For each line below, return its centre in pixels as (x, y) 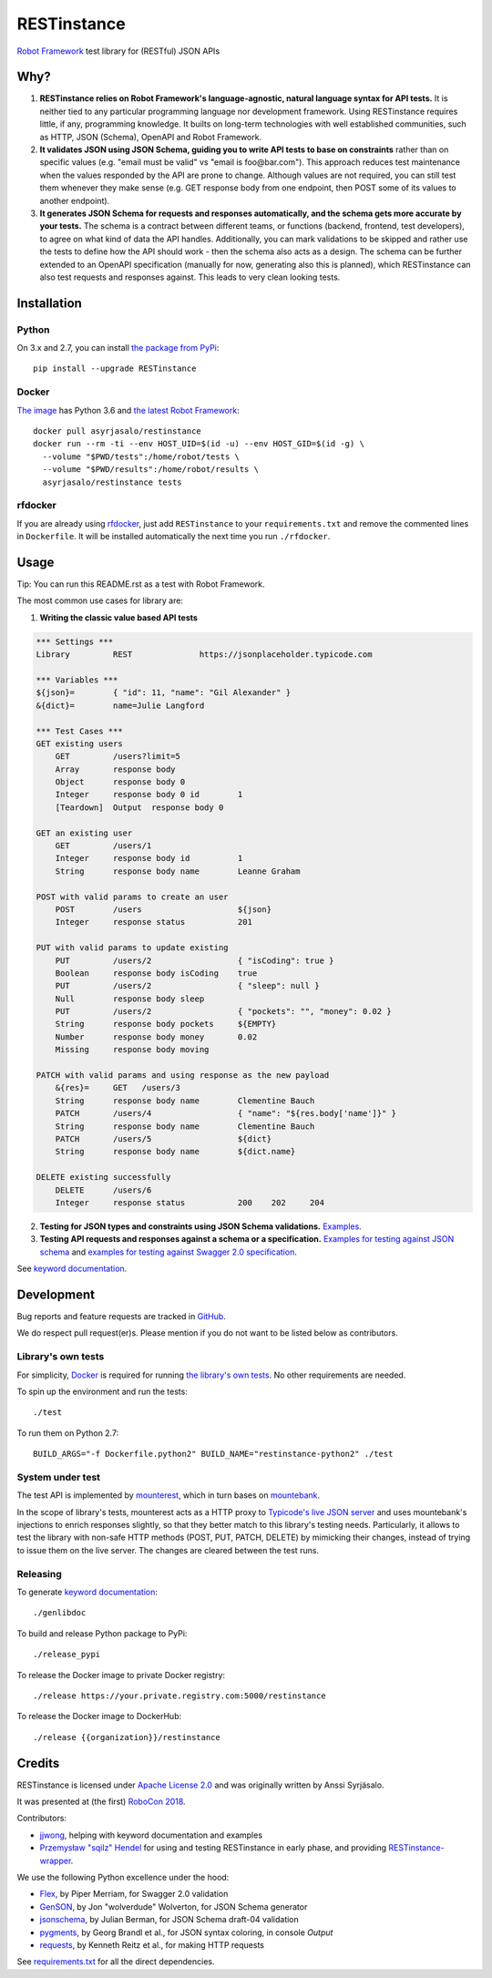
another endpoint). (75, 200)
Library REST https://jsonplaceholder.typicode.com (204, 655)
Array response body (116, 769)
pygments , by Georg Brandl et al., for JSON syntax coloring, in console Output (186, 1932)
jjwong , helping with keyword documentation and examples (151, 1835)
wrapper (56, 1860)
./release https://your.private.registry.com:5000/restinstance (180, 1696)
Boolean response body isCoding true (156, 973)
